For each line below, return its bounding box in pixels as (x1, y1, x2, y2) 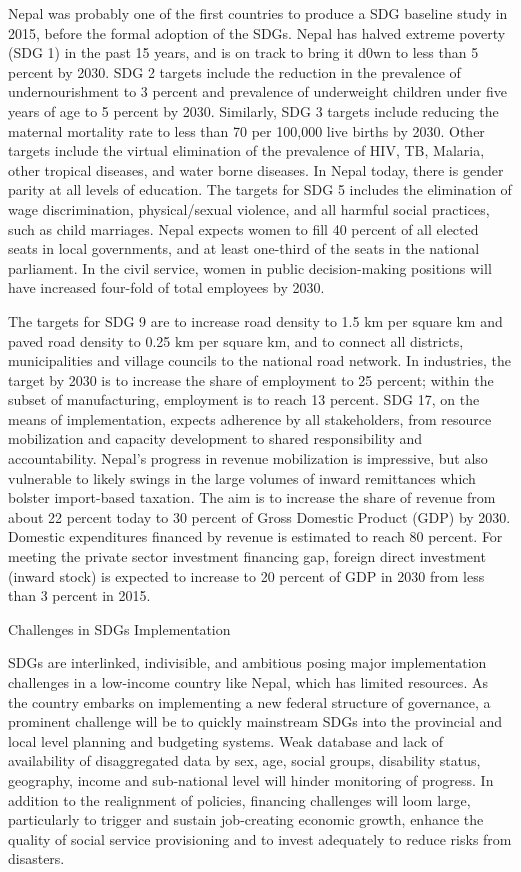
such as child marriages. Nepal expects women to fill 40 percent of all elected (8, 218, 479, 239)
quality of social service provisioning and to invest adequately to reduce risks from (8, 828, 512, 849)
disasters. (8, 848, 65, 869)
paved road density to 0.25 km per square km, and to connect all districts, (8, 330, 464, 351)
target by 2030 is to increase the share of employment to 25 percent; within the (8, 369, 494, 390)
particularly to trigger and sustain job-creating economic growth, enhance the (8, 809, 484, 830)
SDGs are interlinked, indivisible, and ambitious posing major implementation (8, 652, 487, 673)
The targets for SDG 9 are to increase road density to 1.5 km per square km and (8, 310, 503, 331)
